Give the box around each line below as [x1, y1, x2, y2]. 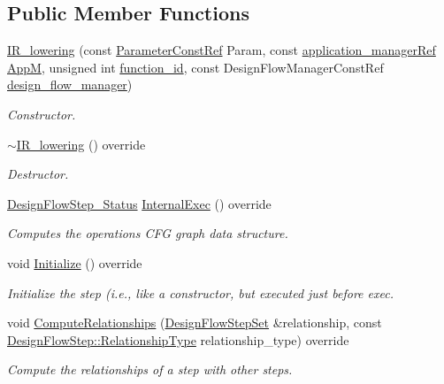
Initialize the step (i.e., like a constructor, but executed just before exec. [7, 283, 394, 302]
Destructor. [7, 165, 69, 183]
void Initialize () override [7, 253, 142, 272]
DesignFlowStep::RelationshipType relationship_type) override [7, 330, 349, 349]
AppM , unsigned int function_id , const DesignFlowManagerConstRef [7, 58, 384, 76]
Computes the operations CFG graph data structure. [7, 224, 288, 242]
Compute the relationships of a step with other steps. [7, 360, 293, 379]
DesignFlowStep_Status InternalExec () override [7, 194, 272, 212]
